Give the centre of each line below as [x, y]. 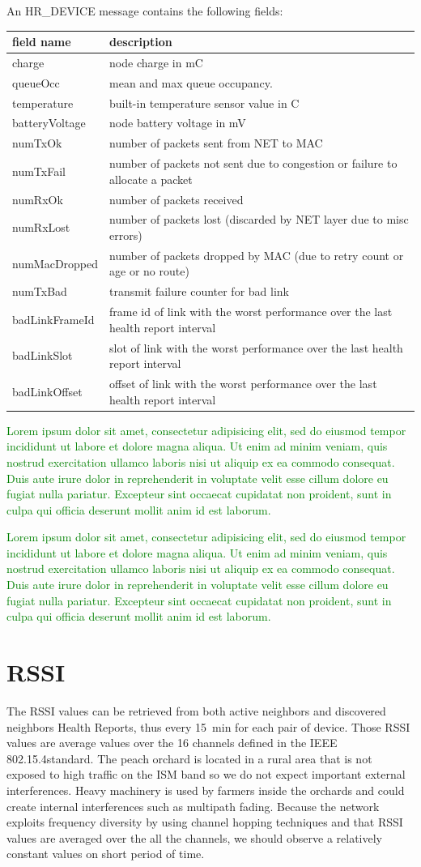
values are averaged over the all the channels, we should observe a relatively [195, 837]
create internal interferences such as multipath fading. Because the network [193, 806]
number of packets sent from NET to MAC [216, 143]
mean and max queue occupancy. [191, 82]
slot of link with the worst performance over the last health [256, 347]
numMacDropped [55, 263]
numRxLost [41, 227]
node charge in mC [156, 62]
